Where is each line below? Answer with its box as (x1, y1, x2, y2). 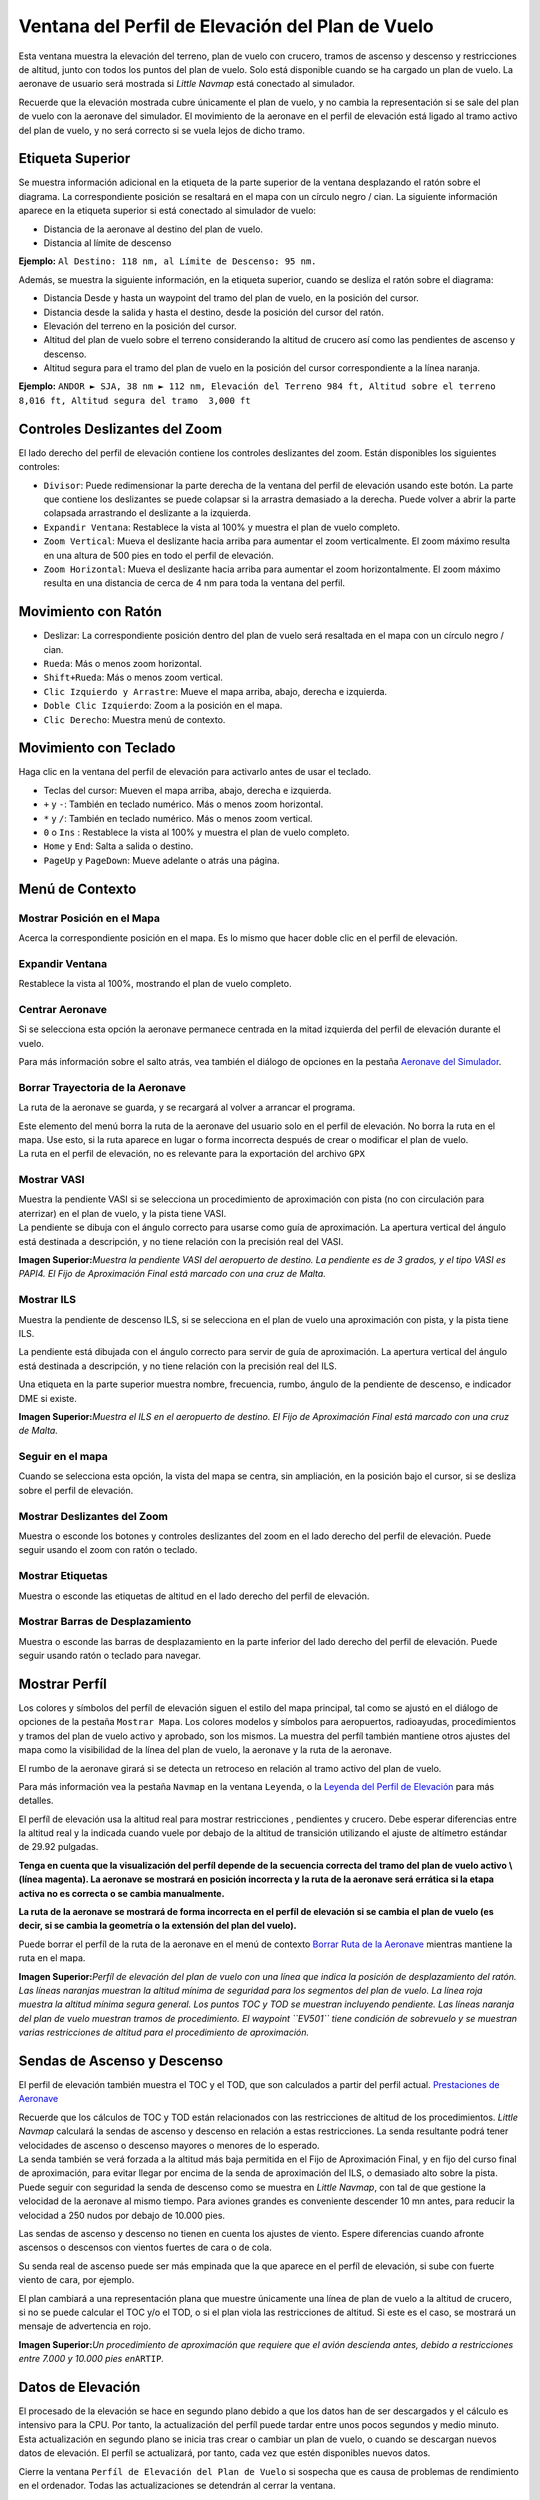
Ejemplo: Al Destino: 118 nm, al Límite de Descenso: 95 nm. (18, 255, 317, 267)
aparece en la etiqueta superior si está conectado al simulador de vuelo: (18, 205, 317, 217)
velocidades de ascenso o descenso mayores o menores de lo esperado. (18, 2139, 320, 2151)
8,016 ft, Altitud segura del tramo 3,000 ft (18, 395, 251, 406)
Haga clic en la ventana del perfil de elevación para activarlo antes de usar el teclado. (18, 766, 372, 778)
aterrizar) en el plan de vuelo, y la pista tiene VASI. (18, 1207, 227, 1219)
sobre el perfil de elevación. (18, 1484, 134, 1496)
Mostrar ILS (18, 1293, 77, 1307)
